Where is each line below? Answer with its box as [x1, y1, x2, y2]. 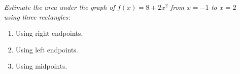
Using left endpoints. [15, 44, 78, 54]
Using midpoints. [15, 61, 67, 71]
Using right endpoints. [15, 28, 83, 38]
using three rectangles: [4, 11, 70, 22]
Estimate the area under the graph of [4, 2, 115, 12]
